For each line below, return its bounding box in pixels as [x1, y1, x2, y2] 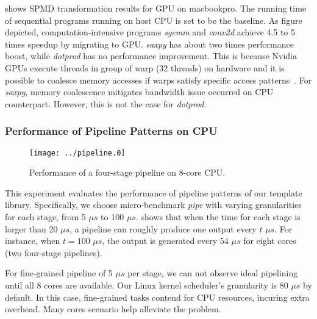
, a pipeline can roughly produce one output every [69, 222, 257, 235]
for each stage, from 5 [5, 210, 86, 223]
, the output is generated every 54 [102, 234, 229, 247]
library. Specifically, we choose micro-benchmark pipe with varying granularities [5, 198, 302, 211]
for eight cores [243, 234, 296, 247]
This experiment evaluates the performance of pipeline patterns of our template [5, 186, 302, 199]
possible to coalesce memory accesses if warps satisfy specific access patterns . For [5, 73, 312, 86]
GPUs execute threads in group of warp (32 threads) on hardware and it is [5, 61, 285, 74]
